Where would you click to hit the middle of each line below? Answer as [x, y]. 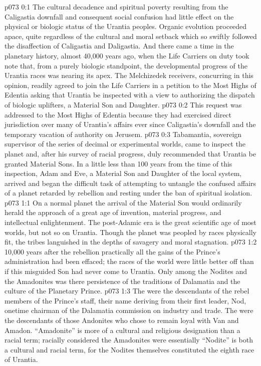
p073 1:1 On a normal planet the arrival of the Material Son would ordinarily [123, 202]
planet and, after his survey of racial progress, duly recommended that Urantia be [130, 153]
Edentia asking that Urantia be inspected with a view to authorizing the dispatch [130, 95]
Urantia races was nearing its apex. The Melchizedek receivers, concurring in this [129, 75]
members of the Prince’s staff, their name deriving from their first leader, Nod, [125, 300]
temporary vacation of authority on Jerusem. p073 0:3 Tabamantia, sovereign [123, 134]
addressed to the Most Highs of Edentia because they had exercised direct [118, 114]
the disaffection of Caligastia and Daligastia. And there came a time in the [119, 46]
